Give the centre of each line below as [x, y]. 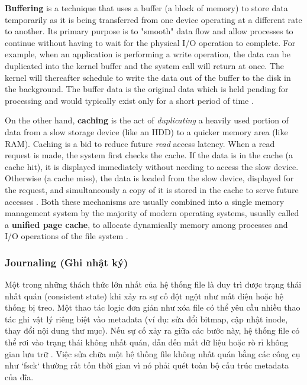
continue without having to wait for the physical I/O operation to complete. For [150, 42]
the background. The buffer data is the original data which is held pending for [147, 89]
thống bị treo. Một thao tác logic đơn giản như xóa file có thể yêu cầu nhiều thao [153, 307]
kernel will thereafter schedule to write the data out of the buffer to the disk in [148, 77]
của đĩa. [19, 376]
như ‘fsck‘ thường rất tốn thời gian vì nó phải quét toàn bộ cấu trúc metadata [147, 365]
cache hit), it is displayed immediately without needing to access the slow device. [152, 166]
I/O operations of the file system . [67, 236]
